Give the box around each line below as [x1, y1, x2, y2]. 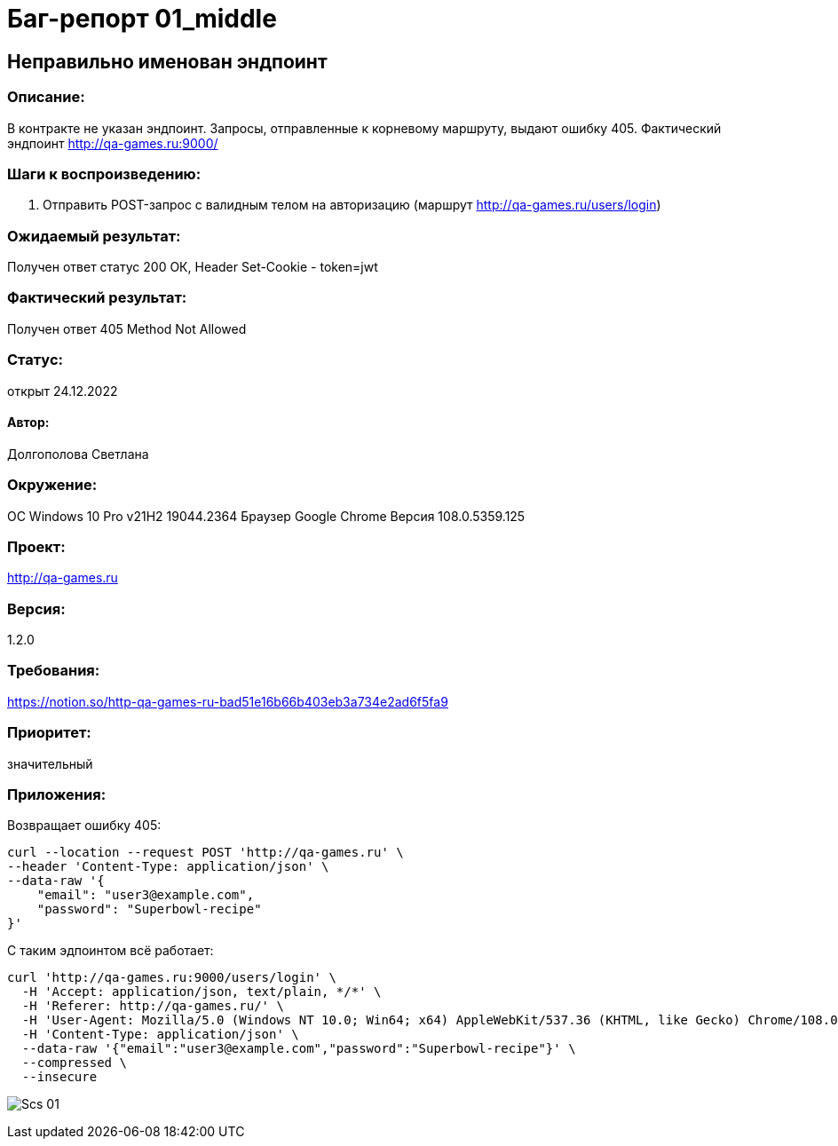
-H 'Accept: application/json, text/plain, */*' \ [21, 984, 382, 1000]
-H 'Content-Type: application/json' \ [21, 1027, 299, 1042]
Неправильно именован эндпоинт [7, 50, 328, 73]
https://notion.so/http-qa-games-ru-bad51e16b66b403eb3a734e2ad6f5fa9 [7, 693, 448, 709]
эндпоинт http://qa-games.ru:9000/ [7, 135, 218, 151]
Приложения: [7, 785, 107, 803]
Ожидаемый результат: [7, 226, 181, 245]
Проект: [7, 537, 66, 556]
